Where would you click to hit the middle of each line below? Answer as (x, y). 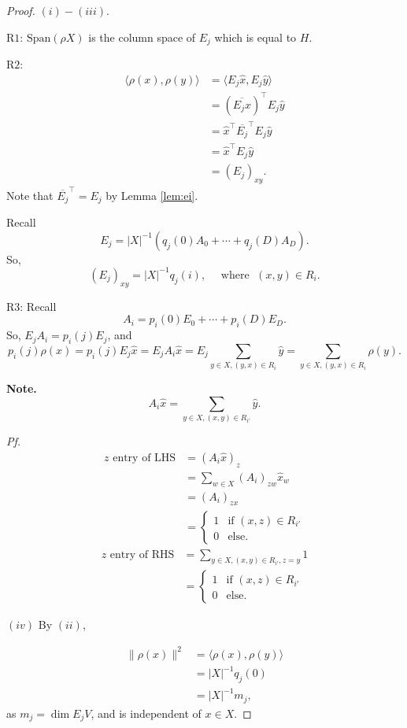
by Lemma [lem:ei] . (152, 195)
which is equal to (255, 37)
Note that (30, 195)
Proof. (21, 10)
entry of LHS (144, 458)
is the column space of (142, 37)
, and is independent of (146, 713)
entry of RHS (142, 554)
